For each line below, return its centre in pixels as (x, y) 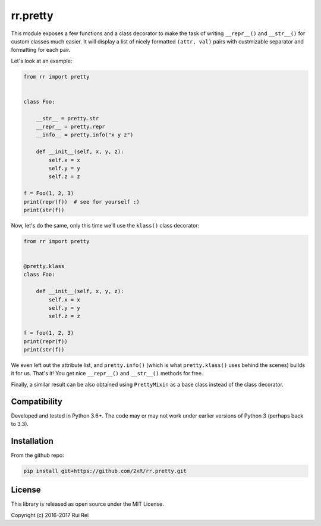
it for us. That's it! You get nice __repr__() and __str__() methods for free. (107, 374)
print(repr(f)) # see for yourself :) (81, 202)
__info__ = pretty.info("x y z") (85, 135)
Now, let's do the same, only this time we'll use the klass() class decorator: (105, 225)
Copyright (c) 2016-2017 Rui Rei (50, 515)
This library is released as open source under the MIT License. (88, 504)
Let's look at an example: (42, 61)
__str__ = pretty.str (67, 118)
